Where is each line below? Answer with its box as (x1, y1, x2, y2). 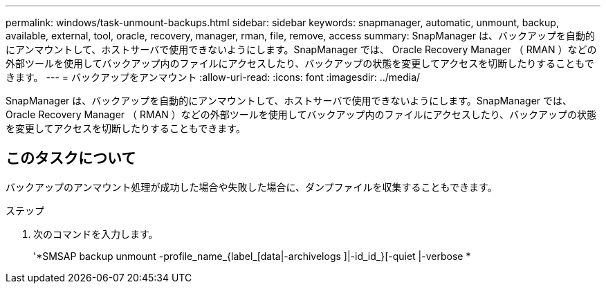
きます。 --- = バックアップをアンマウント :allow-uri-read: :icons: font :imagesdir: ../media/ (6, 71, 421, 83)
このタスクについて (6, 149, 136, 167)
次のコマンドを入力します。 (33, 227, 158, 240)
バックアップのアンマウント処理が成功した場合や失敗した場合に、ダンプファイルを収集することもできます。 (6, 180, 497, 193)
